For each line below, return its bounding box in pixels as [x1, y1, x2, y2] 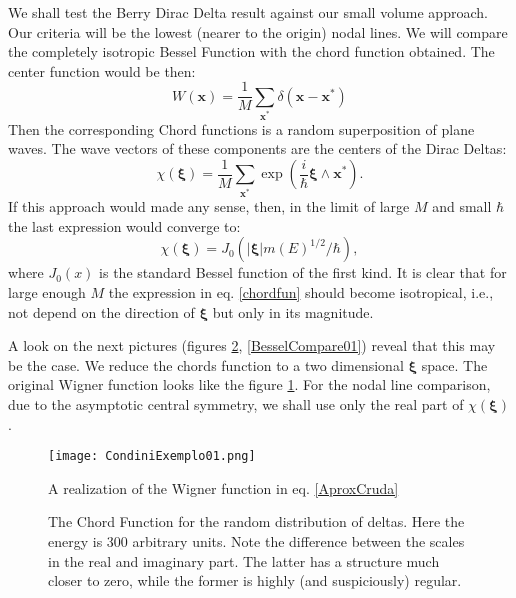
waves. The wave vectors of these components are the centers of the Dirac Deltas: [8, 138, 507, 159]
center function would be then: [8, 60, 196, 81]
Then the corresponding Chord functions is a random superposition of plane [8, 118, 475, 139]
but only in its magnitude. [212, 301, 374, 322]
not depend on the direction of [8, 301, 195, 322]
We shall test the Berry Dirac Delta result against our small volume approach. [8, 2, 488, 22]
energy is [48, 531, 103, 552]
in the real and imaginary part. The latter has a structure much [48, 550, 440, 571]
